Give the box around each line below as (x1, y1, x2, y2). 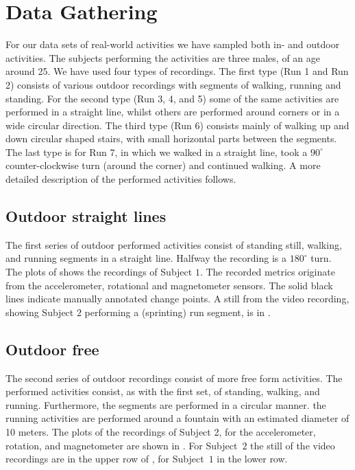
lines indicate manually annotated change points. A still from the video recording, (5, 291, 350, 306)
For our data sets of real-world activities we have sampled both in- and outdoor (5, 37, 340, 52)
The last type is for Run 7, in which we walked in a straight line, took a (5, 144, 308, 159)
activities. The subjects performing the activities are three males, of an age (5, 50, 321, 65)
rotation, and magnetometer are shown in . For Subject (5, 438, 238, 452)
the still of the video (250, 438, 335, 452)
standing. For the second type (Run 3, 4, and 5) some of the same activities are (5, 91, 339, 105)
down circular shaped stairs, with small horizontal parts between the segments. (5, 131, 337, 146)
